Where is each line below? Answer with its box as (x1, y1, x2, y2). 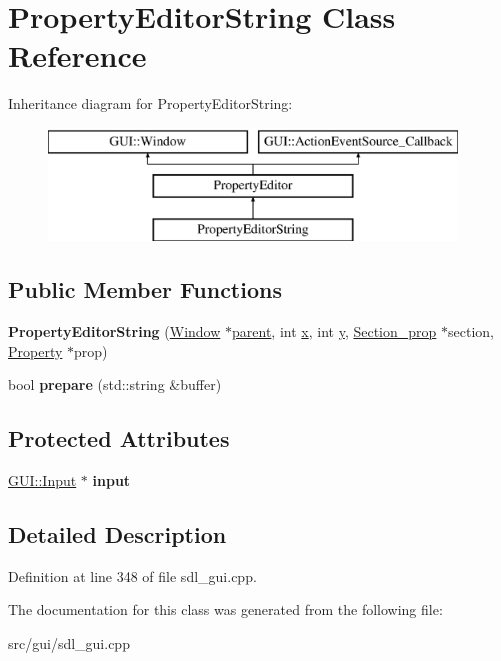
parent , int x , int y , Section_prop (232, 321, 437, 342)
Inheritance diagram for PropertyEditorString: (8, 93, 293, 114)
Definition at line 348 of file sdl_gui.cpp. (8, 565, 257, 586)
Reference (8, 35, 147, 76)
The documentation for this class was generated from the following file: (8, 599, 443, 620)
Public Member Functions (8, 274, 282, 305)
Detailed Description (8, 519, 227, 550)
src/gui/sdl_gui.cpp (8, 633, 130, 654)
